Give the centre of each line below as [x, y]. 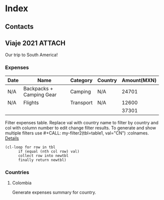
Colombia [22, 183]
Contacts [20, 27]
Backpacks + [39, 89]
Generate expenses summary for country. [54, 192]
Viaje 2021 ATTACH [35, 43]
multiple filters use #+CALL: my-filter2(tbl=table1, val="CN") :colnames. [77, 133]
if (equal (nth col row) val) [49, 151]
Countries [17, 172]
